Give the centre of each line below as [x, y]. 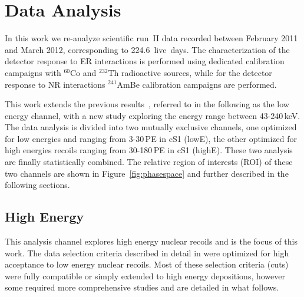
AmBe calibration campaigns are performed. [197, 84]
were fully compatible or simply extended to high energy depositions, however [145, 275]
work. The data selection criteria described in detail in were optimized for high [147, 253]
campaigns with [33, 72]
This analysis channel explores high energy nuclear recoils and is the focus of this [151, 241]
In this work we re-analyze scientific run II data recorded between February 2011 [151, 38]
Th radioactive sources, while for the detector [190, 72]
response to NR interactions [55, 84]
